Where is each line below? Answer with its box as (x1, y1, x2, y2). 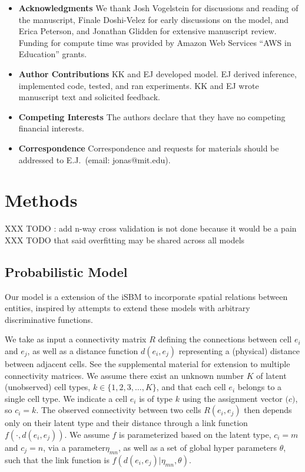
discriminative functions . (5, 313, 93, 325)
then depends (244, 404, 292, 416)
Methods (5, 188, 78, 212)
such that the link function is (5, 453, 110, 466)
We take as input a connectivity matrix (5, 333, 147, 345)
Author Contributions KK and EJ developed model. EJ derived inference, (18, 67, 297, 80)
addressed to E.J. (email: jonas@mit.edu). (18, 153, 171, 166)
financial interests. (18, 122, 84, 134)
